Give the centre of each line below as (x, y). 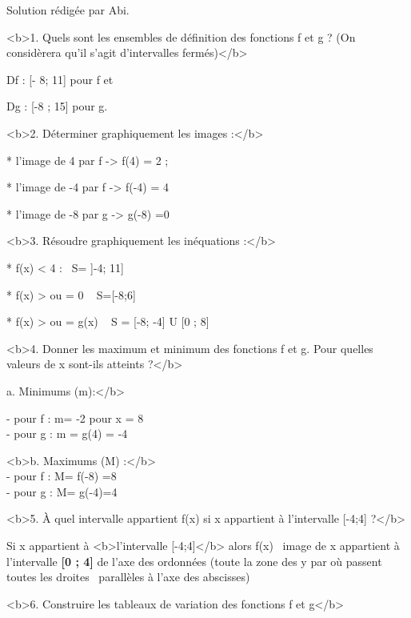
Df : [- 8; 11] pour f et (60, 79)
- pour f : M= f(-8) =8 (62, 476)
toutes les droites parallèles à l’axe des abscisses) (128, 577)
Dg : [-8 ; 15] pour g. (57, 106)
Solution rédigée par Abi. (68, 10)
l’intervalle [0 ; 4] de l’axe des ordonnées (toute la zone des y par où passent (194, 561)
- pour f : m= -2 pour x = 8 (75, 417)
